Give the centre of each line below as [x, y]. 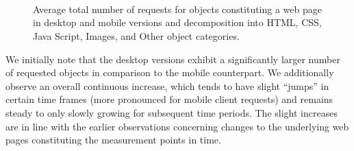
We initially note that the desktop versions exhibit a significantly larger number [173, 59]
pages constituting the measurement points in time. [113, 140]
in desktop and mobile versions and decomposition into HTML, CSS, [177, 22]
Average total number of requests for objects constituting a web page [178, 9]
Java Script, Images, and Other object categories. [136, 35]
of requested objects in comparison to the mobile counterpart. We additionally [170, 72]
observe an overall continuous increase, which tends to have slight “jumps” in [167, 85]
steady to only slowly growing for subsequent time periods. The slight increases [172, 112]
